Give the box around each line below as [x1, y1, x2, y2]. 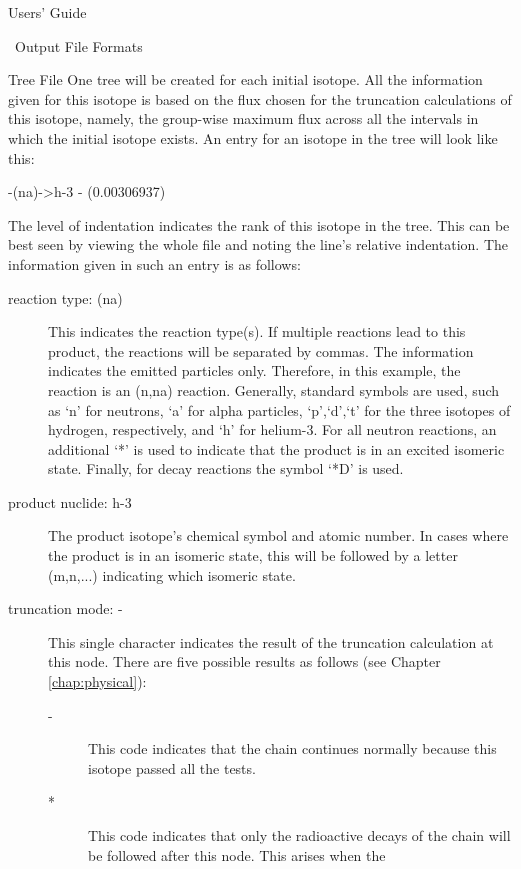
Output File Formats [14, 35, 143, 56]
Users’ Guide [8, 2, 87, 22]
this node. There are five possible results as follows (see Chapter [48, 651, 441, 672]
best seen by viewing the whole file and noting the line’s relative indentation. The [8, 234, 508, 255]
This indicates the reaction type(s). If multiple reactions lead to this [48, 321, 466, 342]
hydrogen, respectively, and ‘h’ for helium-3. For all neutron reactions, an [48, 419, 497, 440]
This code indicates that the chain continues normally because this [88, 738, 497, 759]
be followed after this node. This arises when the [88, 844, 386, 865]
